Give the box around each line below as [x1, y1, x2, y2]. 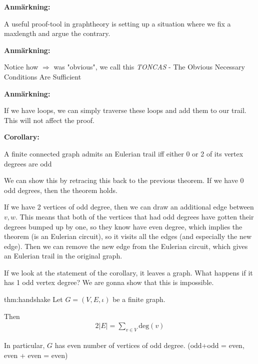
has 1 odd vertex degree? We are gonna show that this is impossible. [4, 277, 214, 287]
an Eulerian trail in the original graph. [4, 250, 122, 261]
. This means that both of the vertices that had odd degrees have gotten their [15, 211, 254, 221]
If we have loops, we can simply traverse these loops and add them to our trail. [4, 105, 246, 115]
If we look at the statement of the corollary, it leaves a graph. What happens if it [4, 267, 253, 277]
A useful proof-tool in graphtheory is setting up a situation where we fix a [4, 18, 231, 28]
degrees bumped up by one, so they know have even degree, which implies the [4, 221, 242, 231]
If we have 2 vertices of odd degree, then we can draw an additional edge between [4, 201, 254, 212]
